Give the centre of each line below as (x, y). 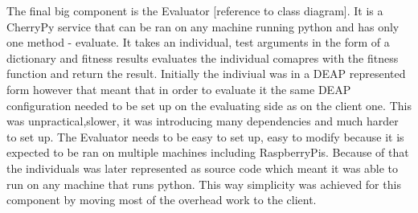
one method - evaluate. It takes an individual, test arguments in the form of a (198, 42)
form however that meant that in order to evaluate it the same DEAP (179, 89)
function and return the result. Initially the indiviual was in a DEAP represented (206, 74)
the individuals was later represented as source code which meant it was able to (203, 168)
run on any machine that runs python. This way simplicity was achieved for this (204, 184)
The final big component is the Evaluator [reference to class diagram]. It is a (195, 10)
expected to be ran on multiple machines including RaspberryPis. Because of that (208, 152)
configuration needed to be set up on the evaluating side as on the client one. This (209, 105)
